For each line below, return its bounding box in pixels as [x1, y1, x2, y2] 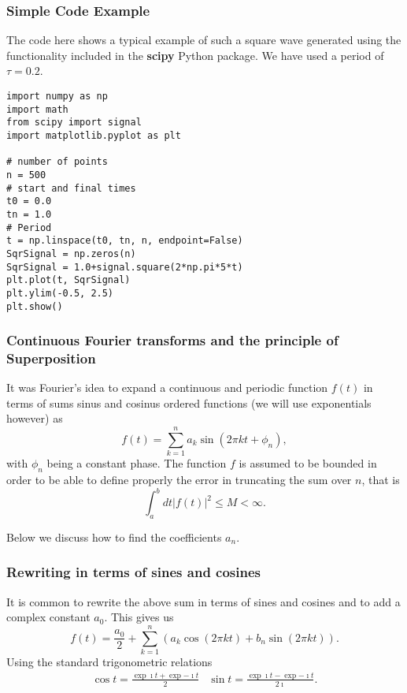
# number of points [6, 156, 108, 168]
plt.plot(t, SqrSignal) [6, 274, 131, 286]
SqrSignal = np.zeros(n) [6, 248, 136, 259]
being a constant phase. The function [46, 455, 227, 471]
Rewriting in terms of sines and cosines [6, 562, 261, 582]
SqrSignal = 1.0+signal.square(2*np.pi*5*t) [6, 261, 243, 273]
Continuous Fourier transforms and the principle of [6, 330, 339, 350]
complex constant [6, 609, 91, 625]
